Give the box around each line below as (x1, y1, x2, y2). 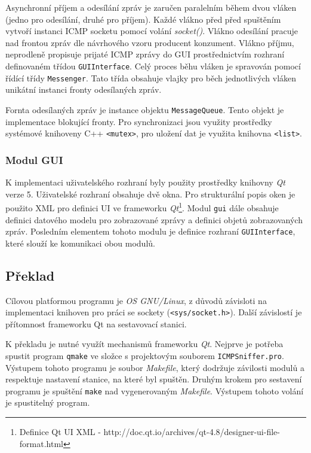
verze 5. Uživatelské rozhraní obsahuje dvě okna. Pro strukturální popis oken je (5, 187, 295, 200)
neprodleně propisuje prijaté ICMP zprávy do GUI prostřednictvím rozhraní (5, 48, 285, 60)
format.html (19, 437, 63, 449)
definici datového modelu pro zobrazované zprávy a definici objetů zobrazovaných (5, 213, 303, 226)
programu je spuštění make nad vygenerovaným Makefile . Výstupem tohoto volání (5, 384, 304, 397)
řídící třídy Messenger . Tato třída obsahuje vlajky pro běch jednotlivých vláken (5, 71, 297, 84)
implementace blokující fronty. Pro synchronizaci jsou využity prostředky (5, 115, 272, 127)
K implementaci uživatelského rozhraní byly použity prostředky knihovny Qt (5, 176, 285, 188)
